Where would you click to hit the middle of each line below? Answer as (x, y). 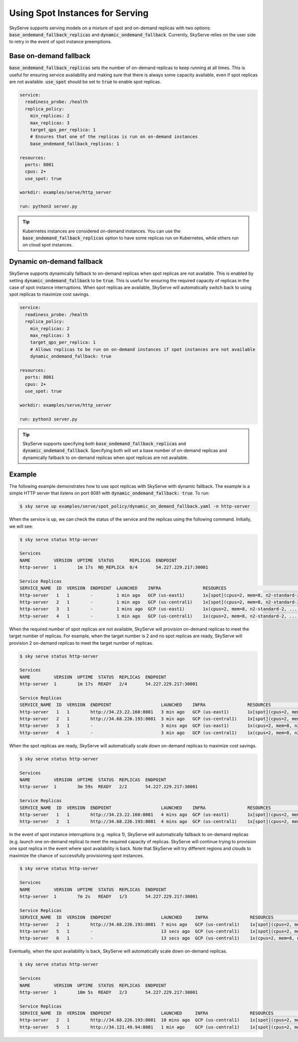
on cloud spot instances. (48, 245)
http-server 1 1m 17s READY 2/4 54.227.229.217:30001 (109, 684)
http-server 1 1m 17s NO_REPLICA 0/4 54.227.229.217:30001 (114, 567)
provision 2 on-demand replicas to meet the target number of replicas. (81, 643)
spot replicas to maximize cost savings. (49, 294)
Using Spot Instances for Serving (79, 13)
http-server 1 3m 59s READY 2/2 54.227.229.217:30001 (109, 787)
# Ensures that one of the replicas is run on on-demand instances (114, 137)
